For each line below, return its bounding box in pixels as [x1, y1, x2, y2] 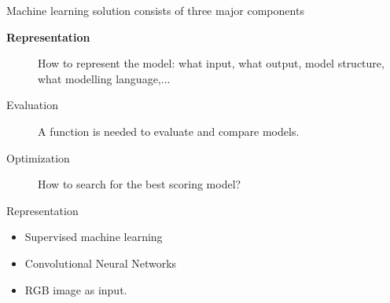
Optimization [6, 149, 70, 166]
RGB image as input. [24, 281, 127, 298]
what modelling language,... [38, 70, 171, 86]
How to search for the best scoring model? [38, 176, 241, 192]
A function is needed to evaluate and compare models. [38, 122, 300, 139]
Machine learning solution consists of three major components [6, 2, 304, 18]
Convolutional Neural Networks [24, 254, 177, 271]
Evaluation [6, 97, 58, 113]
